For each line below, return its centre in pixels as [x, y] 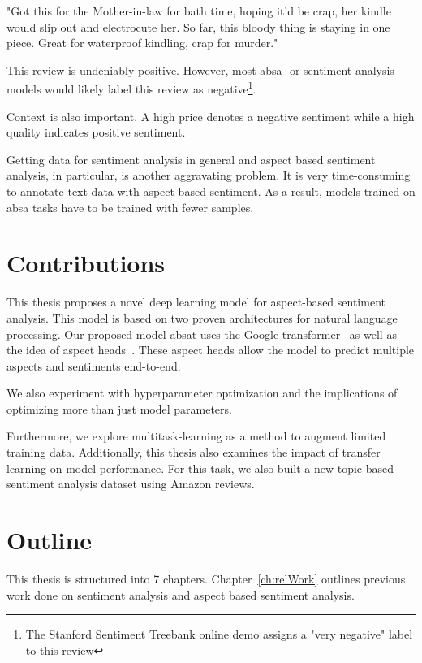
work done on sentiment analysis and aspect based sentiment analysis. [181, 594]
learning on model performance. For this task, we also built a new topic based [200, 468]
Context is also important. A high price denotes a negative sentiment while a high [211, 116]
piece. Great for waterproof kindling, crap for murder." [142, 43]
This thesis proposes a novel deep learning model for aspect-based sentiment [196, 302]
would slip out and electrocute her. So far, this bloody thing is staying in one [198, 26]
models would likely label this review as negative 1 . [131, 88]
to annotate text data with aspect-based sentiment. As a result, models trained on [211, 191]
